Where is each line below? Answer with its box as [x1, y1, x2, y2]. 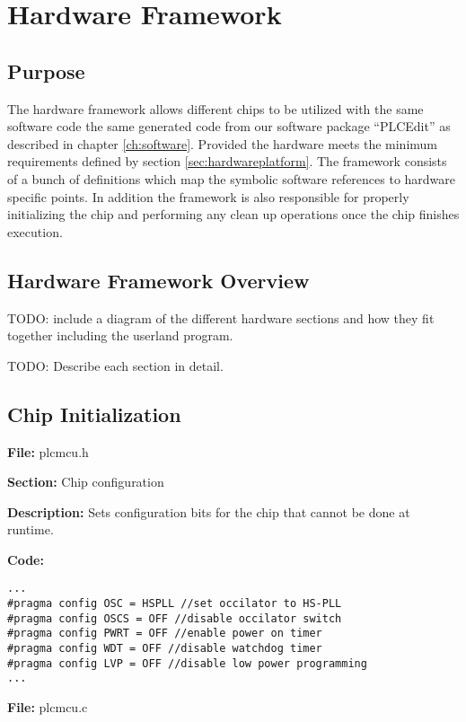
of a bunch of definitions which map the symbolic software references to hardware [7, 169, 456, 188]
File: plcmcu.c [7, 698, 88, 717]
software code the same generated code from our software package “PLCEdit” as [7, 117, 451, 136]
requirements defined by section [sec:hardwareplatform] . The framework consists [7, 152, 447, 171]
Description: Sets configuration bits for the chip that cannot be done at [7, 502, 410, 521]
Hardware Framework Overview [7, 266, 310, 294]
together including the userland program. [7, 326, 233, 345]
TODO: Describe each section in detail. [7, 356, 224, 374]
